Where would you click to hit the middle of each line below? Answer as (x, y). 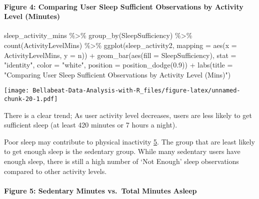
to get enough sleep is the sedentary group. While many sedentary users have (122, 151)
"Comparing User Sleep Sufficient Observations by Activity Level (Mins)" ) (117, 74)
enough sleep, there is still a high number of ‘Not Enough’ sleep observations (121, 161)
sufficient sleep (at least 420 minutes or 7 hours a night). (91, 125)
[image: (17, 91)
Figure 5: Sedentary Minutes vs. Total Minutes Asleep (100, 190)
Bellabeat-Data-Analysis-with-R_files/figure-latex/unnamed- (136, 91)
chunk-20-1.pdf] (31, 99)
